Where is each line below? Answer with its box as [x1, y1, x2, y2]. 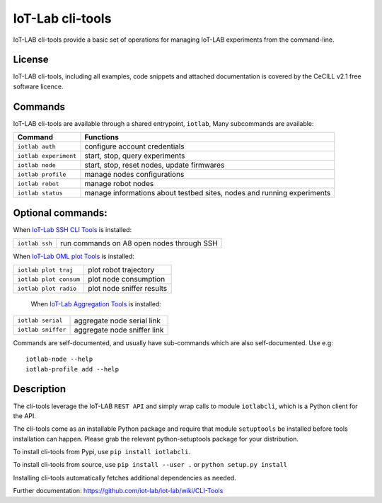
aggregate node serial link [74, 316, 161, 325]
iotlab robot [17, 180, 59, 187]
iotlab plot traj [17, 266, 74, 274]
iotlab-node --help [25, 355, 93, 364]
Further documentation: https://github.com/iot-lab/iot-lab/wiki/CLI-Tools [13, 487, 224, 495]
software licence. [13, 82, 64, 91]
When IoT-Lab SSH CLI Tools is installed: [13, 225, 132, 233]
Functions [84, 132, 120, 142]
